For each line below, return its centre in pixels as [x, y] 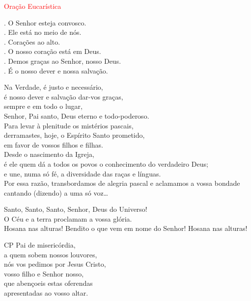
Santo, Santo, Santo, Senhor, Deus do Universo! [76, 209]
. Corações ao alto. [32, 41]
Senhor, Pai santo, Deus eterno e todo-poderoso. [77, 115]
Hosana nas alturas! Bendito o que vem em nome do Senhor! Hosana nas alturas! [126, 228]
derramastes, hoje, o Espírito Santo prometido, [74, 135]
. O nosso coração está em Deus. [53, 51]
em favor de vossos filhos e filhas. [54, 144]
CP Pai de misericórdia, [40, 245]
